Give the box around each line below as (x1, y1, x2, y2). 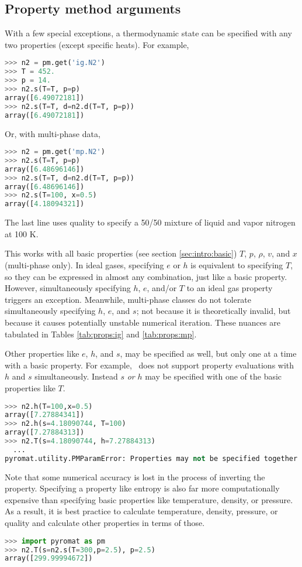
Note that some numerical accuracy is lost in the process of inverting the (5, 470, 265, 483)
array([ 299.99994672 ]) (5, 554, 93, 563)
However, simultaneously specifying (5, 282, 131, 294)
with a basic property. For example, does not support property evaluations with (5, 358, 294, 371)
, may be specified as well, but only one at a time (120, 347, 297, 360)
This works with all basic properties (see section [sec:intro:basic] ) (5, 247, 237, 259)
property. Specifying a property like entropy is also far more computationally (5, 482, 280, 494)
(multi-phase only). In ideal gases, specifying (5, 259, 164, 271)
